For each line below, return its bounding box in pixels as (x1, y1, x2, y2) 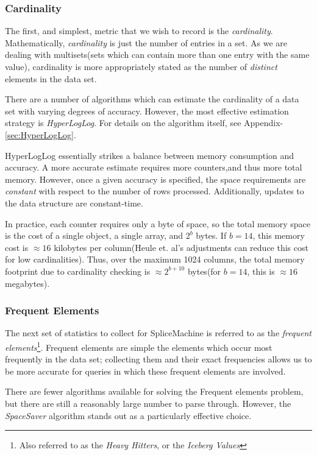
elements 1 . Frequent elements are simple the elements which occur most (5, 339, 272, 353)
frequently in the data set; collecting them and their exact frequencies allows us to (5, 353, 312, 365)
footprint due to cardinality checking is (5, 264, 151, 277)
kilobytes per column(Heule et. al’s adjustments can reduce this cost (54, 241, 308, 253)
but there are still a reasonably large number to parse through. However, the (5, 397, 291, 409)
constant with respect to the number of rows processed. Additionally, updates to (5, 185, 304, 197)
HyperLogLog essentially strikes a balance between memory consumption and (5, 149, 294, 161)
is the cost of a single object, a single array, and (5, 229, 183, 242)
